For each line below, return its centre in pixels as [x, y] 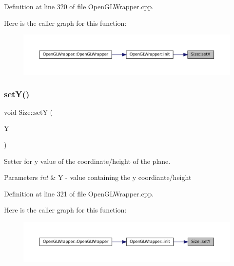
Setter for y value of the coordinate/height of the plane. [87, 161]
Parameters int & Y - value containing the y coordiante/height [98, 177]
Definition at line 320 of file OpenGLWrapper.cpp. [79, 6]
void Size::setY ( [29, 112]
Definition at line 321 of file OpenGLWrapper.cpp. [79, 193]
